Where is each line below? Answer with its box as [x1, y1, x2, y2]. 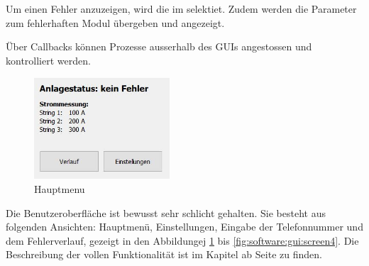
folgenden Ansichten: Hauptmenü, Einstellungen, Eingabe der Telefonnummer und [6, 219, 363, 234]
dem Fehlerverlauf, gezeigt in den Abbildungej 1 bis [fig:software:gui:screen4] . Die [6, 233, 359, 248]
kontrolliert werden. [6, 52, 91, 67]
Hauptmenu [34, 182, 85, 196]
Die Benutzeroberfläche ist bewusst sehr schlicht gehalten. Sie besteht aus [6, 205, 326, 220]
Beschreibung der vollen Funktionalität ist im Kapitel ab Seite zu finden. [6, 247, 322, 262]
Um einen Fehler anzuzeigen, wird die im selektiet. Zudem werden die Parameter [6, 1, 357, 16]
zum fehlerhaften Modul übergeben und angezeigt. [6, 15, 225, 30]
